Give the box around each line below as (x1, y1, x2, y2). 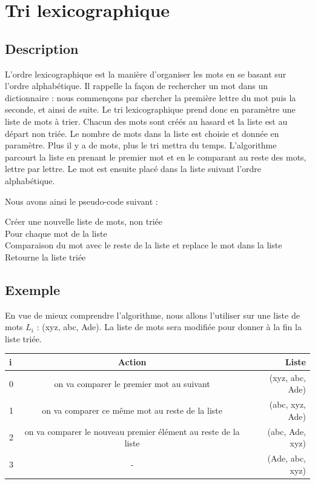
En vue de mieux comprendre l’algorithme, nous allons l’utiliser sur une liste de (5, 308, 300, 321)
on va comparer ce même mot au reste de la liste (42, 404, 222, 417)
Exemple (5, 280, 60, 299)
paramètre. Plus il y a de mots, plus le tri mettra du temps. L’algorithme (5, 139, 277, 151)
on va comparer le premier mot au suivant (54, 377, 210, 390)
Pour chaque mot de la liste (5, 227, 107, 239)
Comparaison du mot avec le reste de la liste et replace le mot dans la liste (5, 239, 282, 251)
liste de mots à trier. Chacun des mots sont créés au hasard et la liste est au (5, 114, 288, 127)
